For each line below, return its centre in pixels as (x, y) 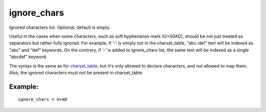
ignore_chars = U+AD (43, 100)
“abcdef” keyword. (28, 57)
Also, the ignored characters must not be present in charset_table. (76, 72)
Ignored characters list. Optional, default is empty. (60, 27)
